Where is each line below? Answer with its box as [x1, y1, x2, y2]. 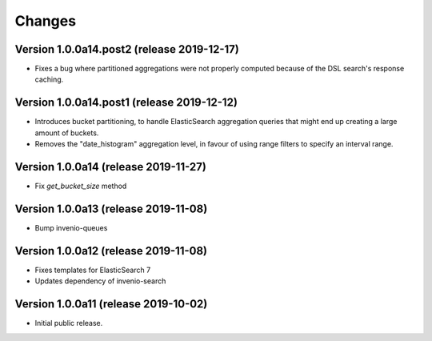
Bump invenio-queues [34, 223, 108, 232]
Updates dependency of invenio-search [34, 276, 166, 286]
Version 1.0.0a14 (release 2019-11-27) [14, 160, 207, 174]
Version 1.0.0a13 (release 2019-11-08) [14, 202, 208, 215]
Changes [14, 12, 76, 30]
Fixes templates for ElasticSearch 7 [34, 265, 151, 275]
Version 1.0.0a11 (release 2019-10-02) [14, 297, 208, 311]
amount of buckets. [34, 128, 99, 138]
